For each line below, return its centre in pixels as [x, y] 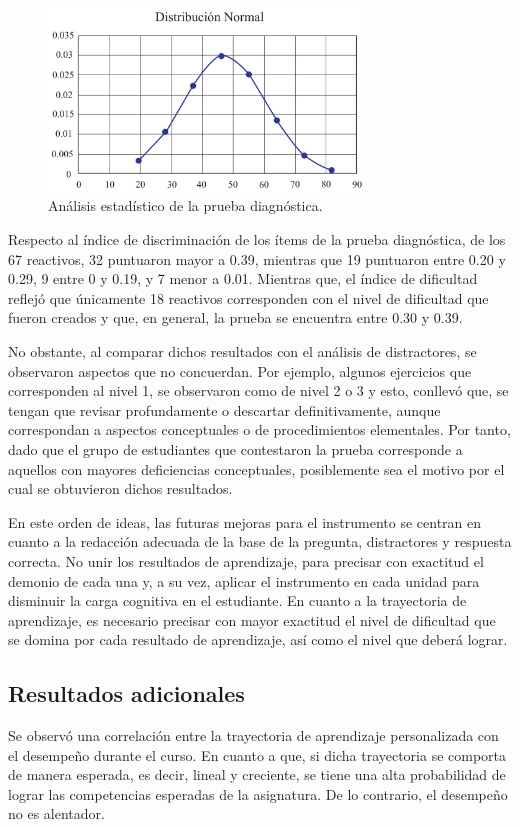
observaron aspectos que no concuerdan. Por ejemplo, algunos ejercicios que [240, 370]
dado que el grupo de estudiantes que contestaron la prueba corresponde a [235, 448]
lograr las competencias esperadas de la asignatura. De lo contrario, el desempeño [258, 793]
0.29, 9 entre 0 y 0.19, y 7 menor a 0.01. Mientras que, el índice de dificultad [243, 278]
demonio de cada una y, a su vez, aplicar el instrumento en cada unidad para [244, 580]
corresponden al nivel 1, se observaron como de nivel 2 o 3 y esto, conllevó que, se [258, 390]
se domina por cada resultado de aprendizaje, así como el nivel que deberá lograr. [258, 639]
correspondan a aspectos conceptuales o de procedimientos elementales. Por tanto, [259, 429]
